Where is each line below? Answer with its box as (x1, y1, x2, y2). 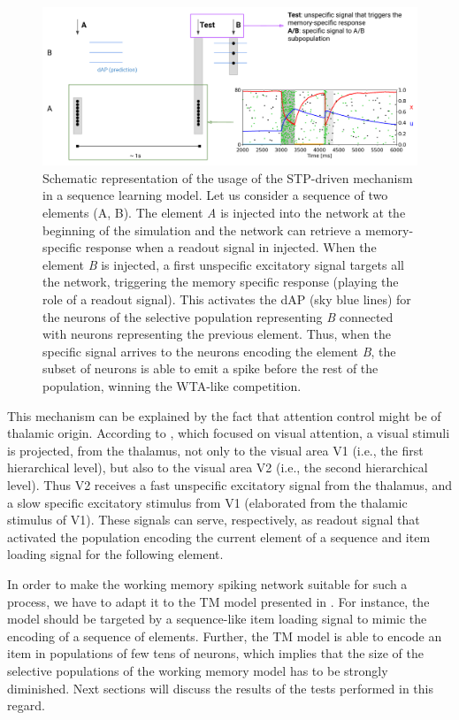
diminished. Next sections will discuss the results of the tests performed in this (7, 678, 433, 697)
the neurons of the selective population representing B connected (42, 307, 394, 326)
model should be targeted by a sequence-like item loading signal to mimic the (7, 609, 427, 628)
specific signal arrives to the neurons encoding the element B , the (42, 341, 396, 360)
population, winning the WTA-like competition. (42, 377, 302, 394)
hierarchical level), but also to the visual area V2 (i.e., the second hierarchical (7, 458, 428, 477)
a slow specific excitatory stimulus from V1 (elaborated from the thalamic (7, 493, 408, 511)
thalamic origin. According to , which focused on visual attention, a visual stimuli (7, 424, 450, 442)
